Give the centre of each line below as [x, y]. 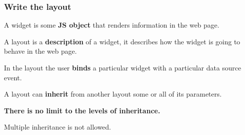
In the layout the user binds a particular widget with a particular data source [122, 67]
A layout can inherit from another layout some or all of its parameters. [113, 94]
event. [13, 77]
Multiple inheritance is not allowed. [58, 127]
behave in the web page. [41, 51]
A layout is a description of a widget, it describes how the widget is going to [122, 41]
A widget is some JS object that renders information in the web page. [112, 25]
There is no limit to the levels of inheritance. [82, 110]
